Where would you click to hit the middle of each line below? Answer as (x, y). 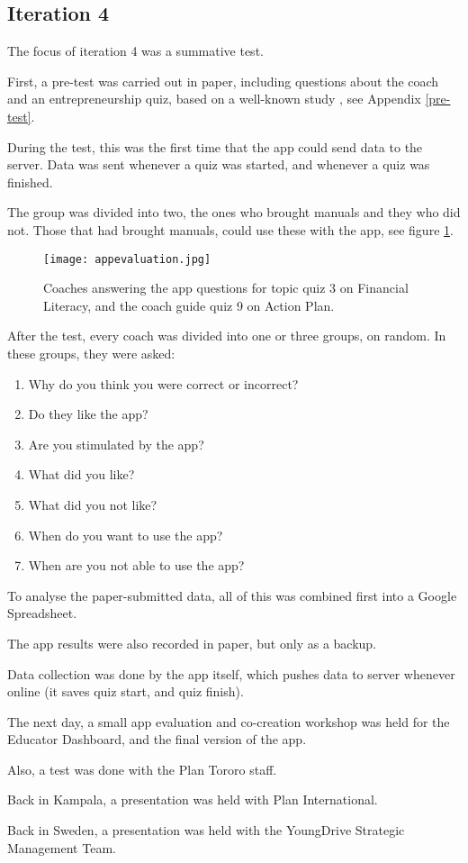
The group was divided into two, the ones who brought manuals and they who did (234, 212)
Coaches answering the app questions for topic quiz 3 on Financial (226, 288)
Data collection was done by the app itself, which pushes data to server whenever (231, 673)
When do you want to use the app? (126, 535)
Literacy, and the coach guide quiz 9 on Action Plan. (189, 305)
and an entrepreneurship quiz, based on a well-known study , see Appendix (214, 99)
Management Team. (62, 847)
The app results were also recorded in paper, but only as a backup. (192, 643)
